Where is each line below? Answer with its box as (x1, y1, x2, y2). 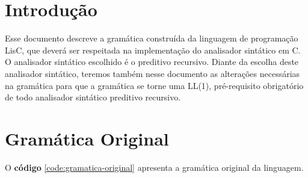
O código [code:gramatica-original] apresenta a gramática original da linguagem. (5, 161, 304, 173)
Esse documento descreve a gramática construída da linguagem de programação (5, 32, 298, 44)
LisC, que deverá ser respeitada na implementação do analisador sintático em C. (5, 43, 301, 56)
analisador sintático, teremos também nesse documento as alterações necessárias (5, 67, 300, 79)
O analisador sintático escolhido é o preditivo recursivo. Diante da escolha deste (5, 55, 299, 68)
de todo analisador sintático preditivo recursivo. (5, 91, 181, 103)
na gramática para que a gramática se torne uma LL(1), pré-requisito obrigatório (5, 79, 304, 91)
